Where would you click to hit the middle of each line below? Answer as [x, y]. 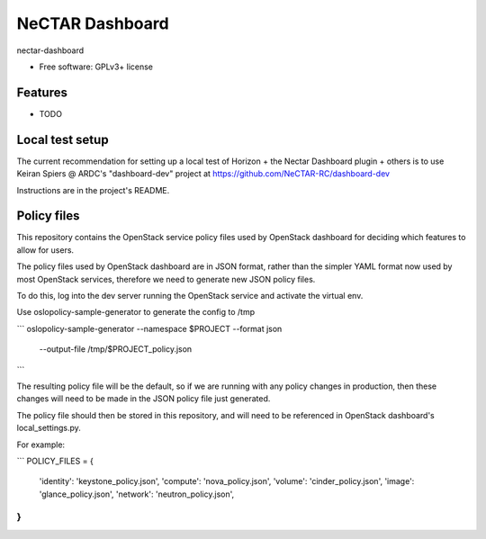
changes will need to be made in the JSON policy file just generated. [144, 399]
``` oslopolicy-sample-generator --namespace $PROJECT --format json [149, 328]
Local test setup [63, 139]
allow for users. [45, 250]
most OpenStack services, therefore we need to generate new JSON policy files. [166, 279]
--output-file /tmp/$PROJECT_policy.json [116, 349]
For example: [41, 445]
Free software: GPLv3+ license [96, 67]
